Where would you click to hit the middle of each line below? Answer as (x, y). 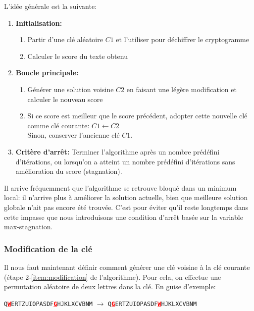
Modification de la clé (48, 248)
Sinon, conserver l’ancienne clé (74, 135)
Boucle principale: (47, 73)
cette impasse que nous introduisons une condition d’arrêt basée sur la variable (124, 217)
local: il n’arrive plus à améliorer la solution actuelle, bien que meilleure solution (126, 197)
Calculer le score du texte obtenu (77, 56)
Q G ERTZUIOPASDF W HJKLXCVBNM (152, 304)
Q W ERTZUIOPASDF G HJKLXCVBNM (49, 304)
